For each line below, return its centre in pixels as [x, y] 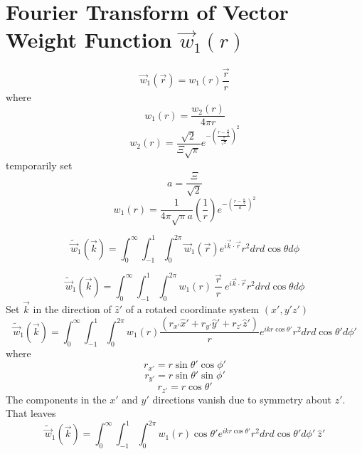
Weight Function [89, 39]
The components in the [56, 399]
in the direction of [72, 308]
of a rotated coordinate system [192, 308]
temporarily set [39, 165]
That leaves [31, 413]
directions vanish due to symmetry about [242, 399]
